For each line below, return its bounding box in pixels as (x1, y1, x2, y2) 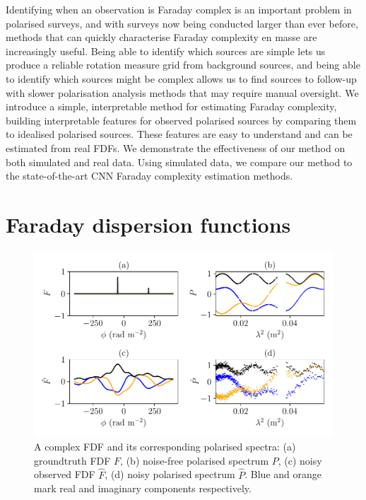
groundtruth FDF (34, 453, 111, 467)
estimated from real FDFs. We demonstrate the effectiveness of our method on (6, 140, 346, 155)
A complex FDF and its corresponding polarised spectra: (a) (34, 439, 296, 454)
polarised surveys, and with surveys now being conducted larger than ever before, (6, 16, 358, 30)
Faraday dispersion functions (6, 209, 291, 238)
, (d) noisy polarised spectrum (105, 467, 235, 482)
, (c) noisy (278, 453, 322, 467)
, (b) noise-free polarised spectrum (120, 453, 269, 467)
